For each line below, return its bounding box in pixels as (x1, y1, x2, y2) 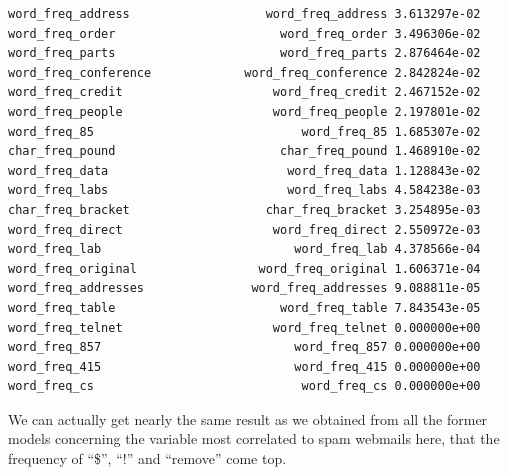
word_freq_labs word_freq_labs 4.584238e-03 (8, 183, 481, 198)
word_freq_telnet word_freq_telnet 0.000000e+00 (8, 320, 481, 335)
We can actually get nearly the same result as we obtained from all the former (8, 408, 488, 429)
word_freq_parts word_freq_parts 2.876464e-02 (8, 46, 481, 61)
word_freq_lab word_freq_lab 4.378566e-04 (8, 242, 481, 257)
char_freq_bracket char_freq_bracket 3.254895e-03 (8, 202, 481, 217)
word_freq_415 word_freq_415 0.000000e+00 (8, 359, 481, 374)
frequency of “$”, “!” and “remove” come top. (8, 448, 287, 469)
